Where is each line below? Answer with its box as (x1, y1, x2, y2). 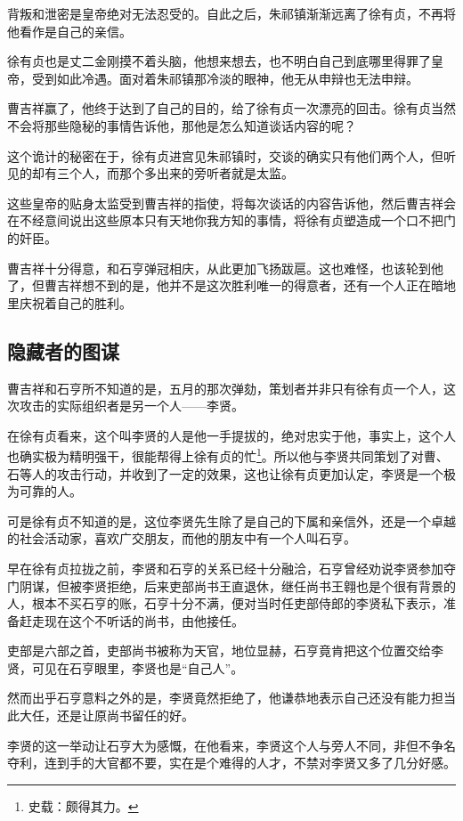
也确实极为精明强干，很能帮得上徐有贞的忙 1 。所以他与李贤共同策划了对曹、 (7, 444, 449, 465)
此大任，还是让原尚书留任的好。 (7, 706, 194, 725)
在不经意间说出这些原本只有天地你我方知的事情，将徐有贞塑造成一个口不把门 (7, 211, 456, 230)
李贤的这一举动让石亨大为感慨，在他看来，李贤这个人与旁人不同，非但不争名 (7, 736, 456, 754)
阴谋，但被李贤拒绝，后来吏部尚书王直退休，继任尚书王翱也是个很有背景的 (19, 576, 456, 595)
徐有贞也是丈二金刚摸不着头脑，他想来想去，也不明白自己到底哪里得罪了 (7, 52, 431, 70)
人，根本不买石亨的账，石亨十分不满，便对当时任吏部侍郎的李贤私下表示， (7, 594, 443, 613)
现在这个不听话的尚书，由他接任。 (44, 611, 244, 630)
